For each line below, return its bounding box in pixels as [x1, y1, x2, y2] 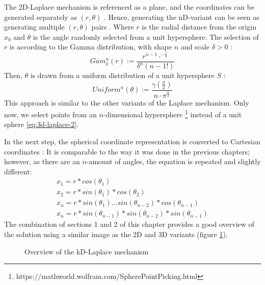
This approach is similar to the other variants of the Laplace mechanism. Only [4, 97, 249, 108]
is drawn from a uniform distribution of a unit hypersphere [30, 70, 215, 81]
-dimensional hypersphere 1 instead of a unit [103, 108, 242, 119]
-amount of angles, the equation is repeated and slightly [86, 156, 261, 167]
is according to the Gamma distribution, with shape [9, 41, 172, 52]
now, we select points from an [4, 109, 97, 119]
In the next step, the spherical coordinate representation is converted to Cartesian [4, 136, 260, 146]
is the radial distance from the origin [142, 21, 256, 32]
